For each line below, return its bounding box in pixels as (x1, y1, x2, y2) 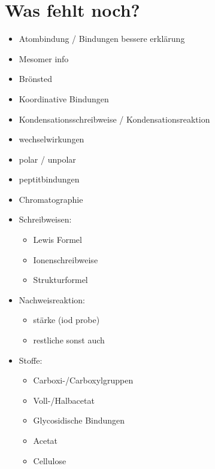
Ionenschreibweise (33, 253, 98, 266)
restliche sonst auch (33, 334, 105, 346)
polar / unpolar (19, 153, 76, 165)
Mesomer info (19, 52, 69, 65)
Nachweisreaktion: (19, 293, 85, 306)
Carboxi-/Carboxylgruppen (33, 374, 134, 386)
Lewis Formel (33, 233, 82, 246)
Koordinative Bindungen (19, 92, 109, 105)
